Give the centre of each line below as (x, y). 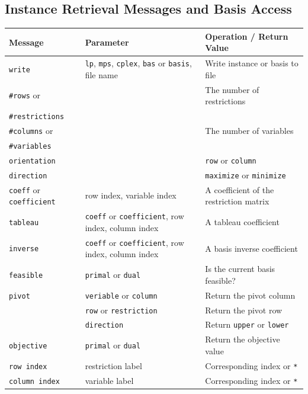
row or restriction (121, 310)
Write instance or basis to (252, 63)
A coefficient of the (240, 189)
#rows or (25, 95)
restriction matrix (237, 201)
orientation (32, 161)
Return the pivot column (250, 295)
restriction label (113, 365)
